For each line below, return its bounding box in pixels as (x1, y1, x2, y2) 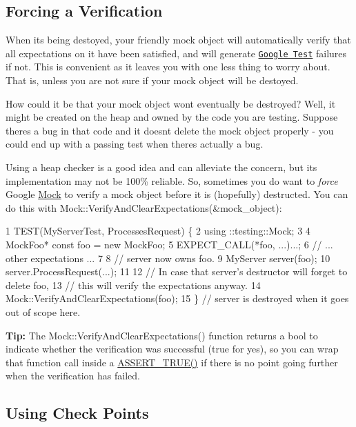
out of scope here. (6, 304, 81, 319)
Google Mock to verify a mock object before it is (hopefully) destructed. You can (6, 187, 348, 201)
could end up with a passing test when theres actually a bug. (6, 137, 264, 151)
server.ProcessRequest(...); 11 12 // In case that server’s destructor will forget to (6, 264, 348, 279)
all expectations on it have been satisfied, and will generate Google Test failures (6, 46, 347, 60)
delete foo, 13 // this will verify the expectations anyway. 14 (6, 277, 261, 292)
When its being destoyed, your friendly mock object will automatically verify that (6, 32, 351, 47)
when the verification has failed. (6, 368, 140, 383)
